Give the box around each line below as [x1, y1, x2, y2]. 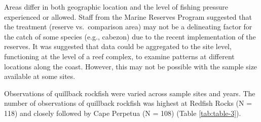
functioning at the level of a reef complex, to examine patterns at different [4, 51, 235, 61]
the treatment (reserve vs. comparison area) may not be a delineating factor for [4, 21, 252, 32]
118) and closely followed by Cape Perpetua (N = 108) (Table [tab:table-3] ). [4, 107, 241, 118]
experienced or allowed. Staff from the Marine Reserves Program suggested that [4, 11, 252, 22]
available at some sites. [4, 71, 76, 82]
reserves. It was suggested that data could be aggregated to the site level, [4, 41, 232, 52]
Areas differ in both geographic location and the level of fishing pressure [4, 2, 228, 12]
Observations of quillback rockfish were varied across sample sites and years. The [4, 88, 255, 98]
